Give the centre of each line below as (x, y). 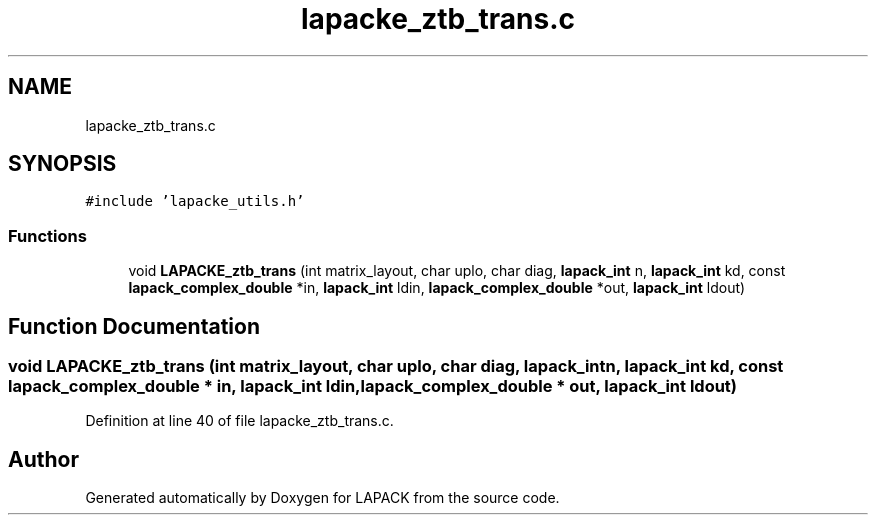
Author (43, 459)
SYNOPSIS (62, 164)
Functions (47, 235)
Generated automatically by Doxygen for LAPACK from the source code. (322, 498)
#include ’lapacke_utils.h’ (195, 201)
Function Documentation (134, 326)
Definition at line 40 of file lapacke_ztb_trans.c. (239, 421)
